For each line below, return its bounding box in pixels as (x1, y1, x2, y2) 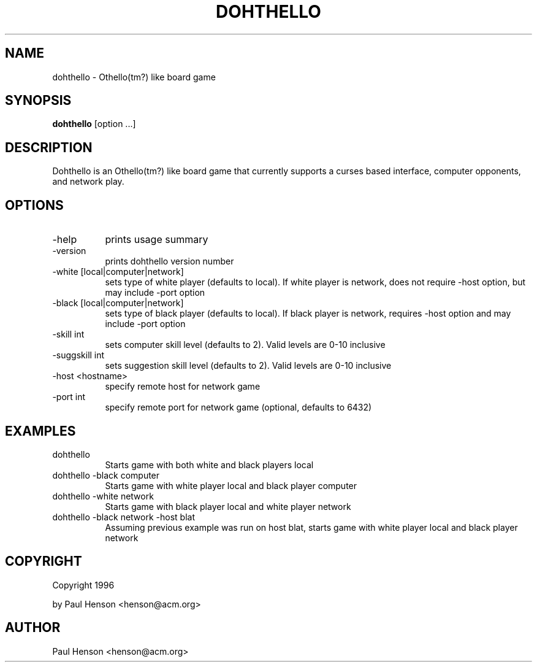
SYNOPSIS (5, 93, 72, 109)
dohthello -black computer (52, 469, 160, 480)
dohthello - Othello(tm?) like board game (52, 71, 216, 82)
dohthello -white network (52, 490, 154, 501)
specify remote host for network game (105, 381, 261, 392)
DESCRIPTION (5, 139, 93, 155)
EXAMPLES (5, 423, 76, 439)
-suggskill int (52, 350, 105, 361)
